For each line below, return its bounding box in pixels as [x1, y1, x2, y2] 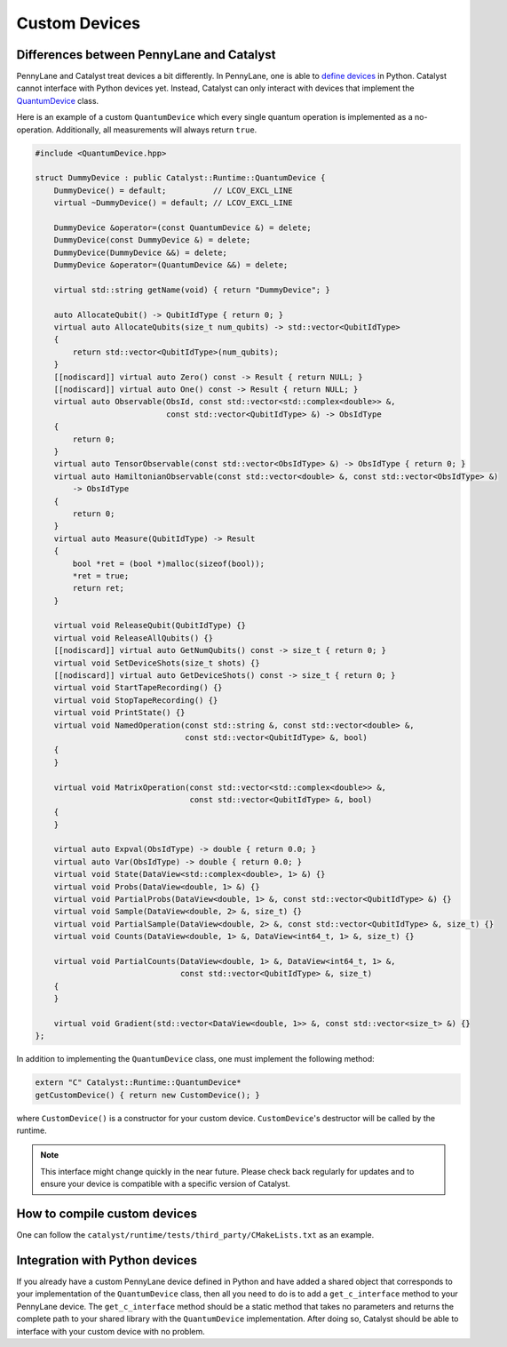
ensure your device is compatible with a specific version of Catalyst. [40, 1178, 290, 1190]
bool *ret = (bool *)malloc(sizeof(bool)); [72, 558, 265, 569]
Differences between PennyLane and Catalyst [16, 47, 276, 62]
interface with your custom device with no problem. [16, 1326, 205, 1336]
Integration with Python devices [16, 1253, 197, 1268]
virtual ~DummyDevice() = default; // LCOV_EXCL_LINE [53, 198, 293, 208]
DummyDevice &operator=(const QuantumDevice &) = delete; [53, 222, 312, 233]
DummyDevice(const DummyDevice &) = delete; [53, 235, 251, 245]
